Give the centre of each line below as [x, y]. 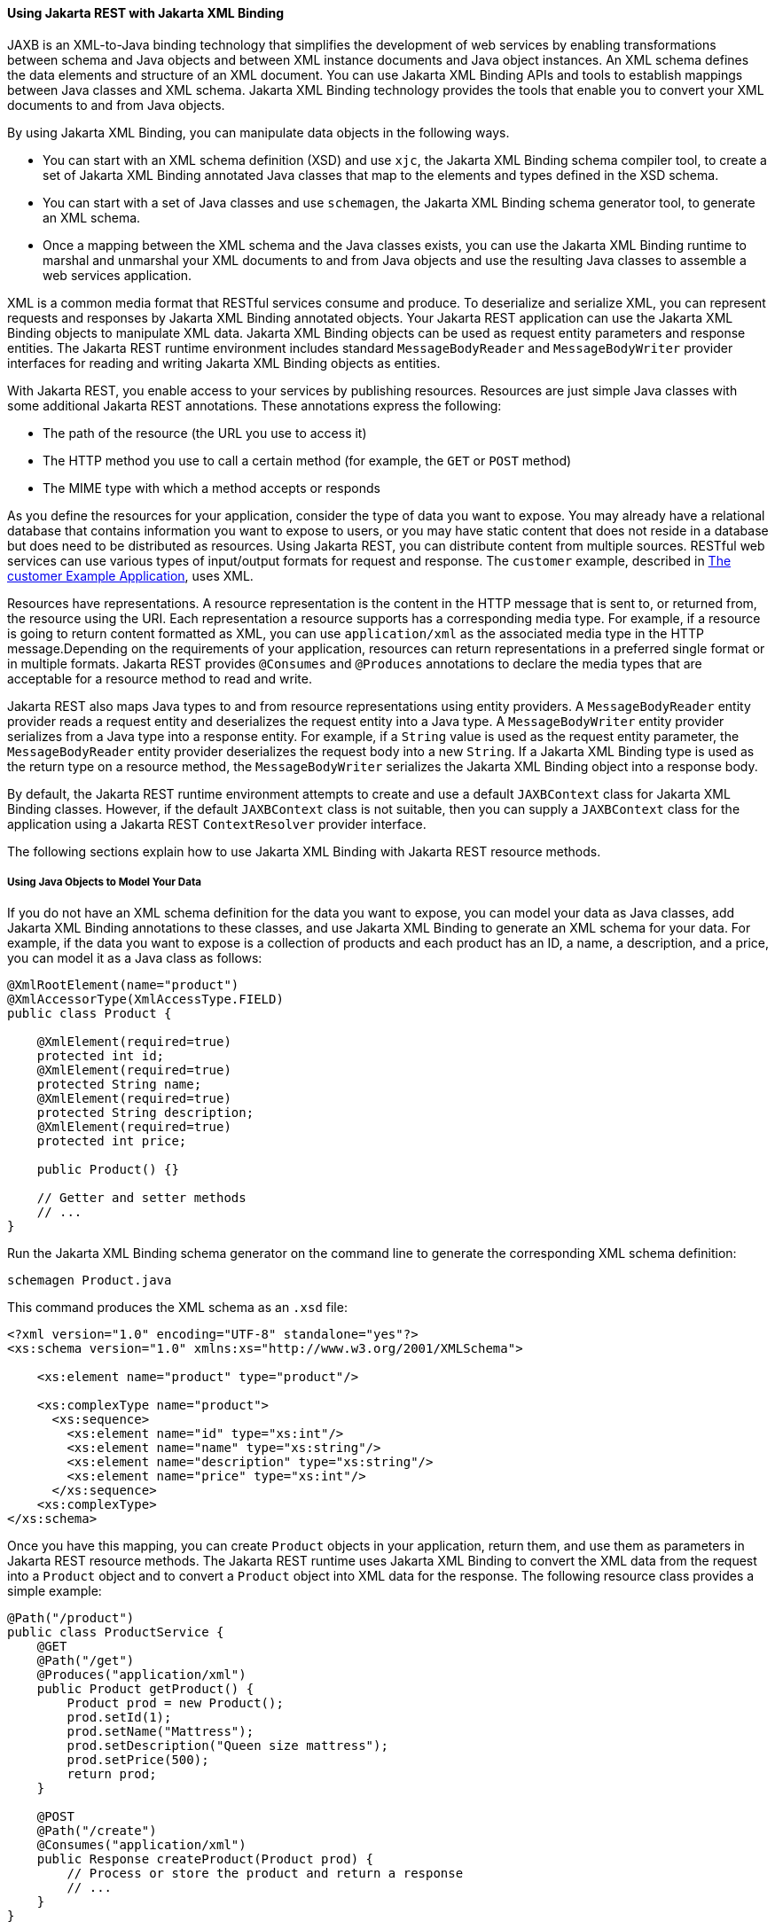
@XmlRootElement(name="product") [123, 985]
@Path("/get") [86, 1661]
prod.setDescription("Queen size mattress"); [227, 1746]
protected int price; [112, 1141]
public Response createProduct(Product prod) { [205, 1859]
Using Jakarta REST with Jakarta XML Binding [145, 13]
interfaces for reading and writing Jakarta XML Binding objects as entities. [224, 363]
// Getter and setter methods [141, 1198]
